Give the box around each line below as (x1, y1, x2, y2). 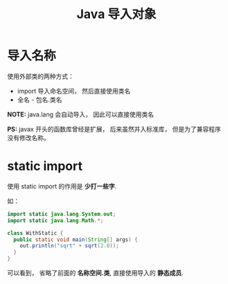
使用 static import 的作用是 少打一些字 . (7, 181, 117, 190)
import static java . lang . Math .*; (7, 217, 104, 224)
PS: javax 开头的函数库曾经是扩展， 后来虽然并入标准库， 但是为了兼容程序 (7, 125, 222, 133)
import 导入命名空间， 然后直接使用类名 (17, 87, 131, 95)
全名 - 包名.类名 (17, 95, 62, 104)
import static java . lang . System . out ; (7, 211, 116, 218)
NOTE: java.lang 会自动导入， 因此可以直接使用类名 (7, 110, 155, 118)
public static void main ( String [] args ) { (13, 236, 138, 243)
